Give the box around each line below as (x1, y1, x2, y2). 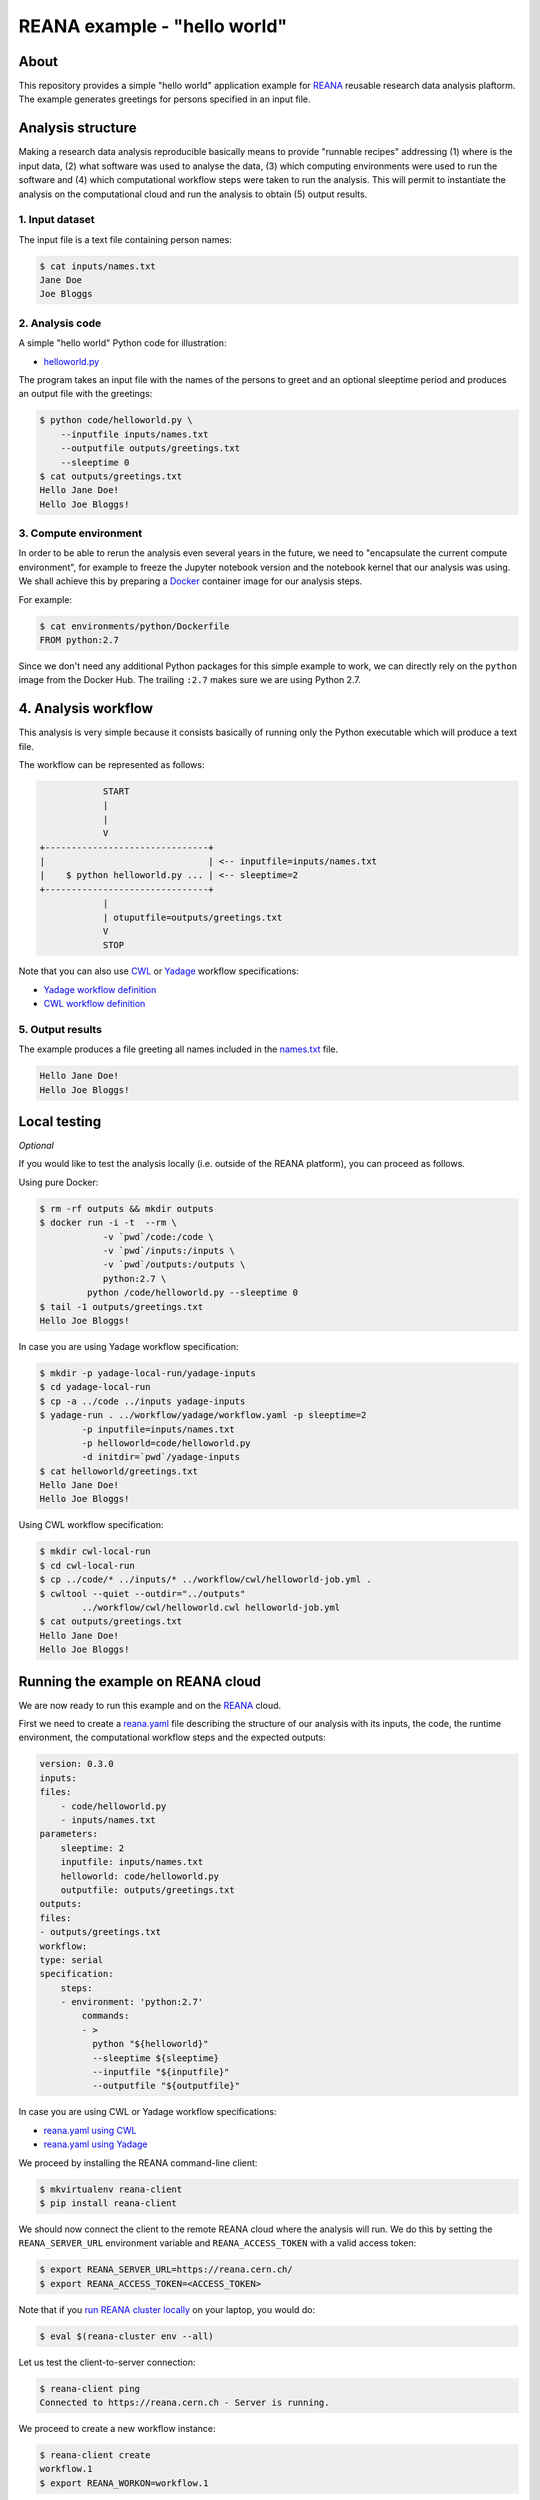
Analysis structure (18, 120, 137, 137)
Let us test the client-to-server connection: (18, 2356, 196, 2368)
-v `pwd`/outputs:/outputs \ (102, 1259, 246, 1270)
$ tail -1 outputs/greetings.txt (39, 1301, 204, 1312)
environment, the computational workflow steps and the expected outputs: (18, 1731, 326, 1744)
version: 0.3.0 (39, 1758, 114, 1770)
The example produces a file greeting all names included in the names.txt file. (18, 1043, 339, 1055)
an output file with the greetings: (18, 388, 153, 400)
